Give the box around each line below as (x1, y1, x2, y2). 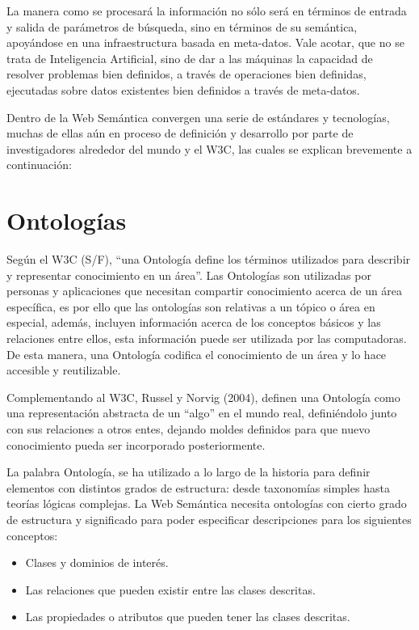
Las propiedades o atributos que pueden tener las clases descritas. (25, 608, 350, 625)
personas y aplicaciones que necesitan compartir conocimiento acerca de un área (6, 282, 403, 299)
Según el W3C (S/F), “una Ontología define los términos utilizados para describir (6, 251, 411, 268)
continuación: (6, 156, 72, 173)
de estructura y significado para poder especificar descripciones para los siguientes (6, 510, 412, 527)
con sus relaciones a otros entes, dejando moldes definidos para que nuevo (6, 421, 371, 437)
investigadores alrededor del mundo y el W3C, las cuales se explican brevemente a (6, 140, 413, 157)
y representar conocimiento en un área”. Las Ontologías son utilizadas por (6, 266, 371, 283)
